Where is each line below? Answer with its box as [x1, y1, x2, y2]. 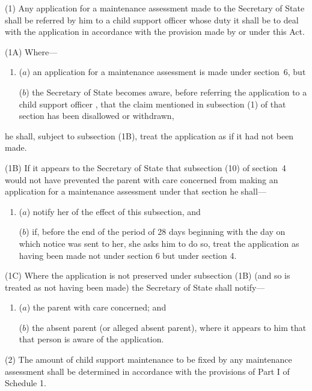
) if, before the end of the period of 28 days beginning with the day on [26, 225, 286, 238]
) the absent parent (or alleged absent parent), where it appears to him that [26, 321, 307, 333]
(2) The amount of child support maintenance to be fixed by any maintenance [5, 353, 292, 366]
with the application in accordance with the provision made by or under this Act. [5, 25, 305, 38]
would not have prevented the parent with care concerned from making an [5, 173, 278, 186]
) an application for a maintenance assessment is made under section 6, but [26, 65, 306, 78]
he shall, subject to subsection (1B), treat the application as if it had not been [5, 129, 294, 142]
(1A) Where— [5, 45, 58, 58]
